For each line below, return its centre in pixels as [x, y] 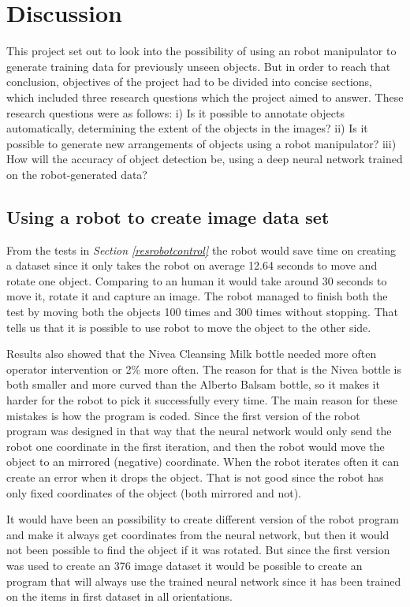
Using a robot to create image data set [168, 216]
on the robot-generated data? [77, 174]
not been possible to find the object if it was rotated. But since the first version [198, 550]
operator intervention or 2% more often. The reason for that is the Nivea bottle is [204, 369]
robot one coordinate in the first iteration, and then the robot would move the [196, 446]
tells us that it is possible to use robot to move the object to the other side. [189, 327]
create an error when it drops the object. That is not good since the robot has [195, 477]
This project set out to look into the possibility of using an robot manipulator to [201, 51]
